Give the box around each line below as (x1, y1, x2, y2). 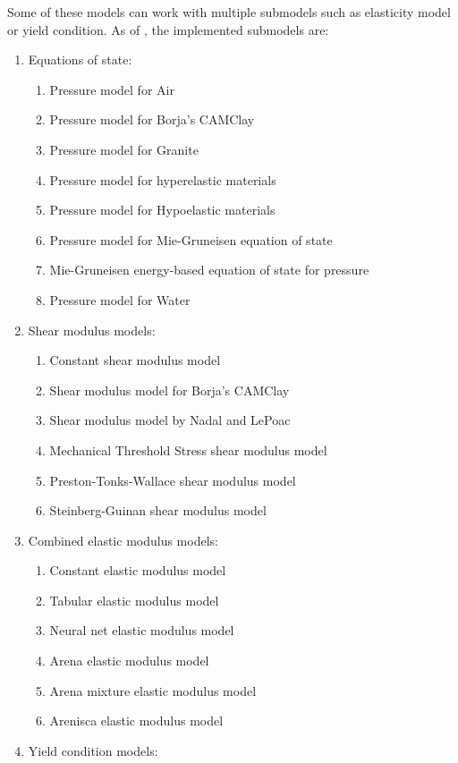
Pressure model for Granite (49, 140, 199, 158)
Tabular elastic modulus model (49, 590, 219, 609)
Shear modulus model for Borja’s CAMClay (49, 380, 290, 399)
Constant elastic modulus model (49, 561, 226, 580)
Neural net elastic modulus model (49, 621, 234, 640)
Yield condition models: (28, 741, 158, 759)
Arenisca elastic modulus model (49, 711, 224, 730)
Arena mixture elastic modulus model (49, 681, 257, 699)
